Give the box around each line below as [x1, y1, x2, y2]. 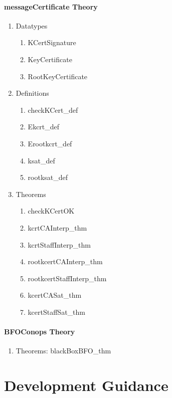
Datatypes [16, 20, 48, 31]
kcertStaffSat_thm [28, 306, 85, 317]
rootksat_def [28, 172, 68, 182]
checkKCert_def [28, 104, 78, 115]
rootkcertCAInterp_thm [28, 256, 103, 267]
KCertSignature [28, 37, 76, 48]
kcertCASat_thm [28, 290, 82, 300]
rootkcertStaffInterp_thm [28, 273, 107, 283]
